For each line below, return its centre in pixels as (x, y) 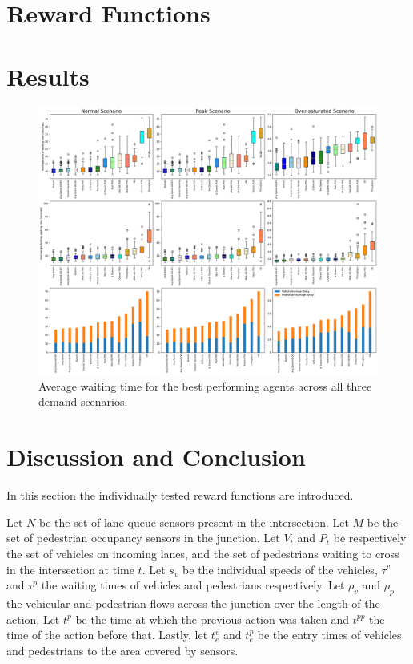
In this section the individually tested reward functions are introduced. (180, 495)
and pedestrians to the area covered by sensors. (122, 650)
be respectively (370, 538)
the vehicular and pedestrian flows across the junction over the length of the (193, 603)
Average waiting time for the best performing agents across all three (205, 385)
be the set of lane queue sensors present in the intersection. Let (194, 522)
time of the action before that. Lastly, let (107, 635)
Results (48, 76)
